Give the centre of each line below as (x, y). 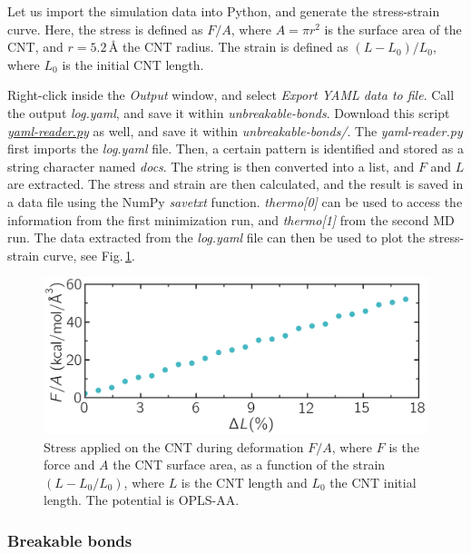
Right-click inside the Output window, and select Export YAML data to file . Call (231, 95)
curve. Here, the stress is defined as (105, 29)
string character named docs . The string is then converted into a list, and (211, 166)
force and (69, 465)
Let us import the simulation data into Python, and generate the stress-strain (224, 11)
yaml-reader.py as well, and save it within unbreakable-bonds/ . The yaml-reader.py (235, 130)
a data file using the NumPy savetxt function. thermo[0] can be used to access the (235, 201)
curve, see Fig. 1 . (89, 255)
